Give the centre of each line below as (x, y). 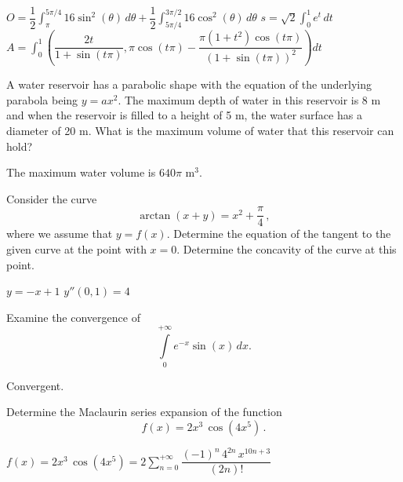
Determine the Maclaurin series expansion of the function (144, 412)
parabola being (42, 99)
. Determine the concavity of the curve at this (287, 249)
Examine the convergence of (73, 317)
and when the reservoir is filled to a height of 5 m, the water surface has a (184, 115)
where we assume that (60, 234)
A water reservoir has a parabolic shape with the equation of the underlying (189, 84)
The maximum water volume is (81, 172)
